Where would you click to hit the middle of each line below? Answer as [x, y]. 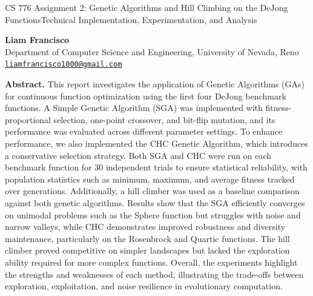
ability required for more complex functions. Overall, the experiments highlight [151, 262]
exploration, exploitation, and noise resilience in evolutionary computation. [144, 286]
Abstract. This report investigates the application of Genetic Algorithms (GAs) [155, 84]
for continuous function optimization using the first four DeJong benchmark [146, 96]
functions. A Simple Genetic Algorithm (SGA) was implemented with [134, 108]
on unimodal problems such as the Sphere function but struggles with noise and [153, 214]
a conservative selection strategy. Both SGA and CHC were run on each [138, 155]
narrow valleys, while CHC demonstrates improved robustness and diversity [145, 227]
